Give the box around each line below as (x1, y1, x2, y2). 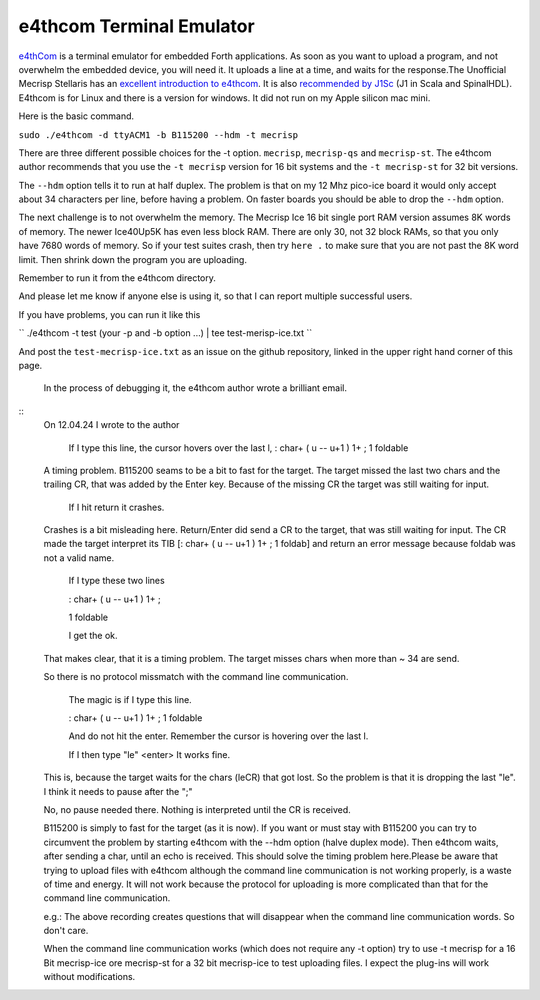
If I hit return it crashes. (68, 501, 165, 513)
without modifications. (43, 971, 136, 983)
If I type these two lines (68, 575, 165, 587)
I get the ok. (68, 630, 119, 642)
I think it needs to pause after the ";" (43, 785, 193, 797)
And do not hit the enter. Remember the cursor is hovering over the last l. (68, 730, 369, 742)
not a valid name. (43, 551, 115, 564)
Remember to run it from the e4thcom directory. (18, 272, 217, 284)
